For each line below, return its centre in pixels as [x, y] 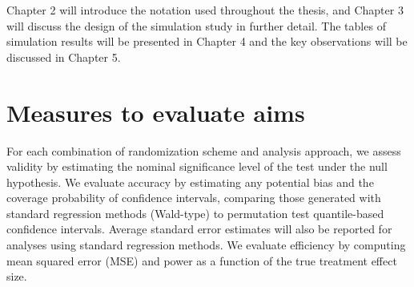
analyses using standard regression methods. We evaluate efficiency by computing [206, 245]
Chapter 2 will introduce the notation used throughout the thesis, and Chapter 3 [205, 10]
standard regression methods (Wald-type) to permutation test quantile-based [195, 213]
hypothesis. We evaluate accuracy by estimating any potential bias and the [190, 182]
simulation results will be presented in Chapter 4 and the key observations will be [207, 41]
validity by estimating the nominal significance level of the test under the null [197, 166]
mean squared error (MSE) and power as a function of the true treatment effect [202, 260]
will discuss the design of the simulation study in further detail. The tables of [196, 25]
